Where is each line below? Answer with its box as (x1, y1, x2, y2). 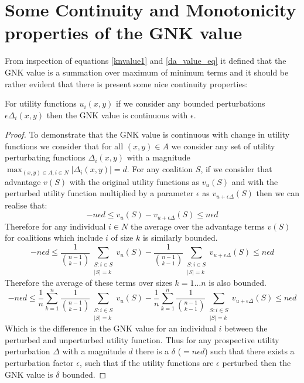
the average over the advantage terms (130, 220, 265, 232)
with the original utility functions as (69, 175, 200, 187)
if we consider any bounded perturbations (115, 97, 265, 110)
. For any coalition (127, 163, 193, 175)
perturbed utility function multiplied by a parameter (5, 187, 194, 199)
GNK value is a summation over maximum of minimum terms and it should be (5, 66, 289, 78)
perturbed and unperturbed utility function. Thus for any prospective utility (5, 333, 279, 346)
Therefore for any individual (5, 220, 106, 232)
